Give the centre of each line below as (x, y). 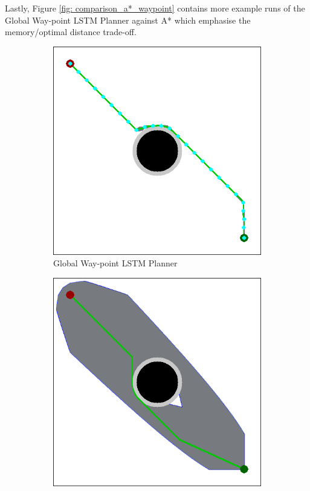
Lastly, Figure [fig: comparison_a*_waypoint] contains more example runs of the (155, 8)
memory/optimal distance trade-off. (71, 32)
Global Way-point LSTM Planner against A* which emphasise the (128, 20)
